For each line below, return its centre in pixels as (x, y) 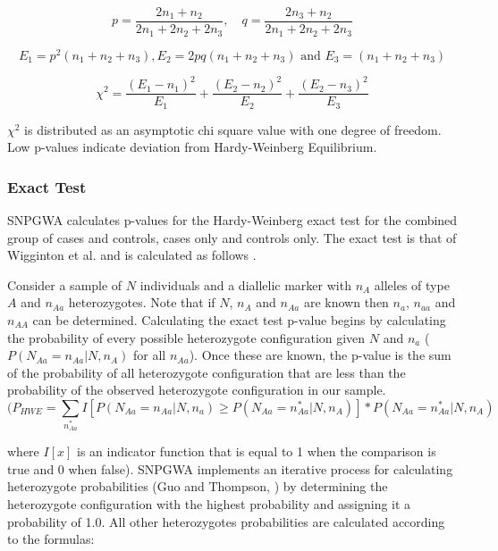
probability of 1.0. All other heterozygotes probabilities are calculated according (226, 521)
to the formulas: (51, 539)
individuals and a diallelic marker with (245, 284)
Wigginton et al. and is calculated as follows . (132, 255)
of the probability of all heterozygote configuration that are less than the (207, 372)
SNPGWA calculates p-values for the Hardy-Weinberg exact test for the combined (232, 220)
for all (150, 355)
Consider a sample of (65, 284)
